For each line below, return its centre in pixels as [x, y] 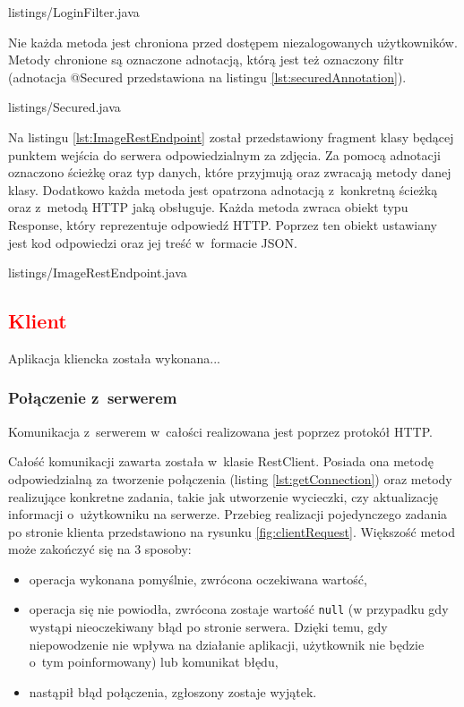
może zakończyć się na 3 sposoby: [100, 549]
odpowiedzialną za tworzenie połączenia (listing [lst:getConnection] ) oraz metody [230, 478]
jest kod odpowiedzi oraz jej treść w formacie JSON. [153, 242]
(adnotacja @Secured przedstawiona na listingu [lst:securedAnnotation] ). [207, 77]
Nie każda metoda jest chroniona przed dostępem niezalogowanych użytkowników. [233, 42]
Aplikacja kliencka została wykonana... [114, 358]
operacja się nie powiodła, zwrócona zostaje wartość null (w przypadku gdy [239, 609]
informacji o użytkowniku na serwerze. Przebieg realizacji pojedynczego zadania [228, 514]
